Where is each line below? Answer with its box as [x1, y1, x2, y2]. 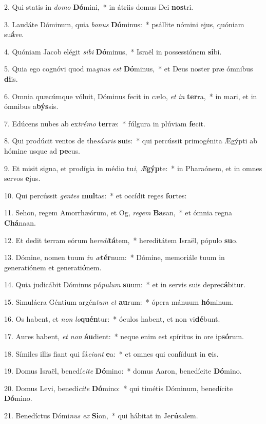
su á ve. [4, 29, 24, 40]
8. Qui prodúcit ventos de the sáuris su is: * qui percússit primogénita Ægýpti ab [4, 135, 257, 146]
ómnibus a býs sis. [4, 101, 59, 112]
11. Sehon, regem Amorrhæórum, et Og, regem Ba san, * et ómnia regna [4, 207, 233, 218]
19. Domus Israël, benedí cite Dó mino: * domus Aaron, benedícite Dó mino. [4, 365, 242, 376]
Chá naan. [4, 217, 36, 228]
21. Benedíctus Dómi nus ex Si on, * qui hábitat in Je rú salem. [4, 410, 198, 421]
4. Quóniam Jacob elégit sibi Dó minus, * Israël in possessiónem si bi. [4, 46, 222, 57]
